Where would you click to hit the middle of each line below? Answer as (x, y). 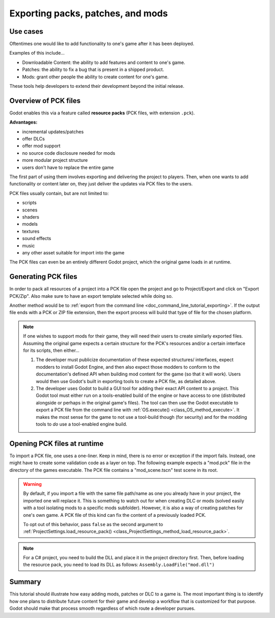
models (30, 224)
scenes (30, 210)
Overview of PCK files (45, 100)
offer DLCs (34, 139)
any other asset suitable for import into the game (73, 252)
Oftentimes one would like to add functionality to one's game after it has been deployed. (102, 44)
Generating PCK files (43, 277)
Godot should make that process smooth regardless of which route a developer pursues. (102, 608)
